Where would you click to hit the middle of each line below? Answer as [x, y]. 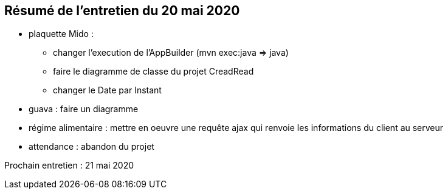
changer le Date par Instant [107, 90]
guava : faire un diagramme [84, 109]
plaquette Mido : [61, 34]
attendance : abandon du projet [91, 147]
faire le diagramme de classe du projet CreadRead [153, 72]
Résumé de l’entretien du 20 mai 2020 [122, 11]
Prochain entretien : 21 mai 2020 [69, 166]
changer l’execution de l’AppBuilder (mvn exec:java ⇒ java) [171, 53]
